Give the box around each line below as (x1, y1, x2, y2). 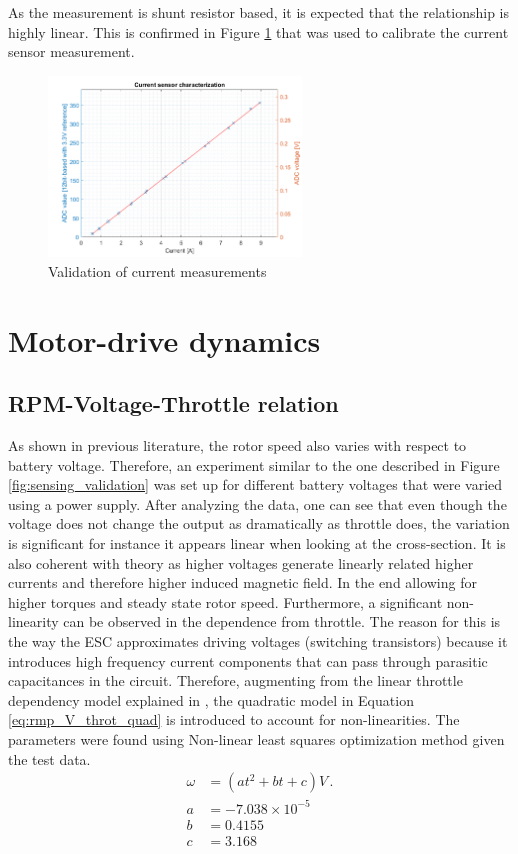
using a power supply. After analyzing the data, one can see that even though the (8, 493, 507, 514)
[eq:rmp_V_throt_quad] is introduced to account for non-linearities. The (8, 709, 460, 730)
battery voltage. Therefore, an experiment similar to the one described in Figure (8, 454, 500, 475)
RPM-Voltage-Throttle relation (8, 388, 339, 419)
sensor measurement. (8, 41, 135, 62)
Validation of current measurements (48, 260, 267, 281)
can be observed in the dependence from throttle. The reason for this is (63, 611, 501, 632)
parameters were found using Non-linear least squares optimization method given (8, 728, 505, 749)
